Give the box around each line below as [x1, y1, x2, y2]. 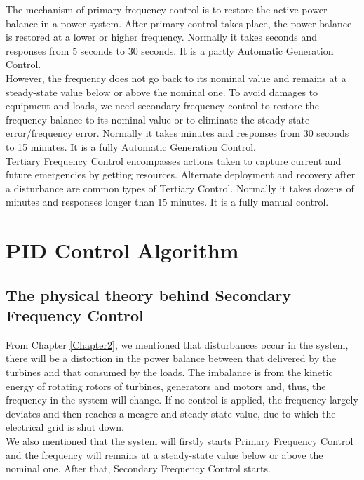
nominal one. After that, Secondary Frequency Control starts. [6, 461, 271, 476]
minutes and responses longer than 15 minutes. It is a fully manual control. [6, 194, 329, 209]
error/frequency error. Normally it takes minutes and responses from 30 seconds [6, 126, 349, 140]
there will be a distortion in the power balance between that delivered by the [6, 351, 337, 366]
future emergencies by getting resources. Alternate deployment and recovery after [6, 167, 356, 182]
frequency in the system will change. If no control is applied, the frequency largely [6, 392, 358, 407]
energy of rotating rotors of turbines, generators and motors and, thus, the [6, 378, 326, 393]
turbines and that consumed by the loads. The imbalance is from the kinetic [6, 365, 333, 380]
